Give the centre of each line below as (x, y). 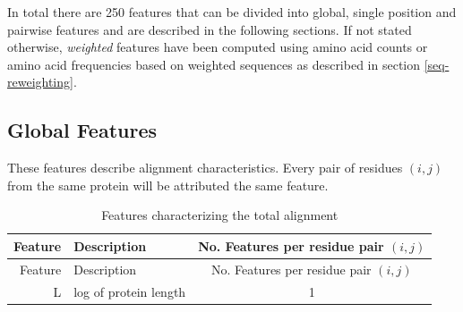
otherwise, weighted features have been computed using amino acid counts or (218, 47)
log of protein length (130, 291)
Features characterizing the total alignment (220, 215)
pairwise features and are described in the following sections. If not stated (210, 29)
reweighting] (40, 82)
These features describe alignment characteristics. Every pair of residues (205, 168)
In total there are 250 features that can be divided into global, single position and (232, 12)
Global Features (82, 130)
